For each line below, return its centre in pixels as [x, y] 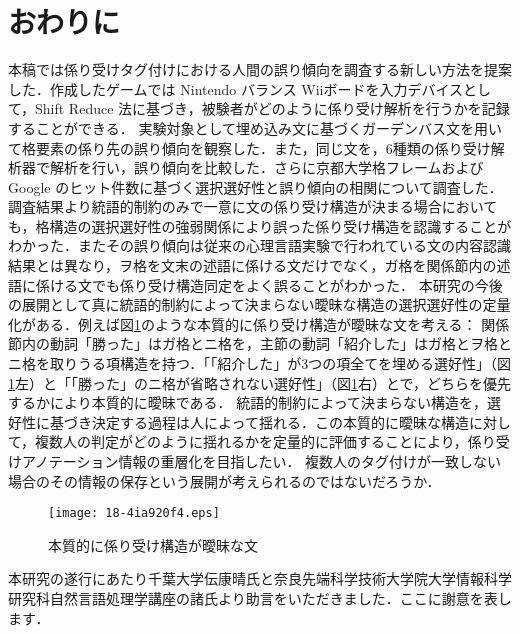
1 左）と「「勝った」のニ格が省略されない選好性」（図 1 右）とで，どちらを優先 [260, 382]
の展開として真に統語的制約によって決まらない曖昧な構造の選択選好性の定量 [259, 304]
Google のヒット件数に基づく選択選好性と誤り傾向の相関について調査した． [255, 186]
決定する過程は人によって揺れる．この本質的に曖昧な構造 [280, 421]
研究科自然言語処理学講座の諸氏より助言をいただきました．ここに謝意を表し [260, 598]
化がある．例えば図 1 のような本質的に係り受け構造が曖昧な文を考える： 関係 [259, 323]
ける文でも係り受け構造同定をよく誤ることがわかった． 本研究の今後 [276, 284]
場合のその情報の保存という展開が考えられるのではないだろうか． [224, 480]
